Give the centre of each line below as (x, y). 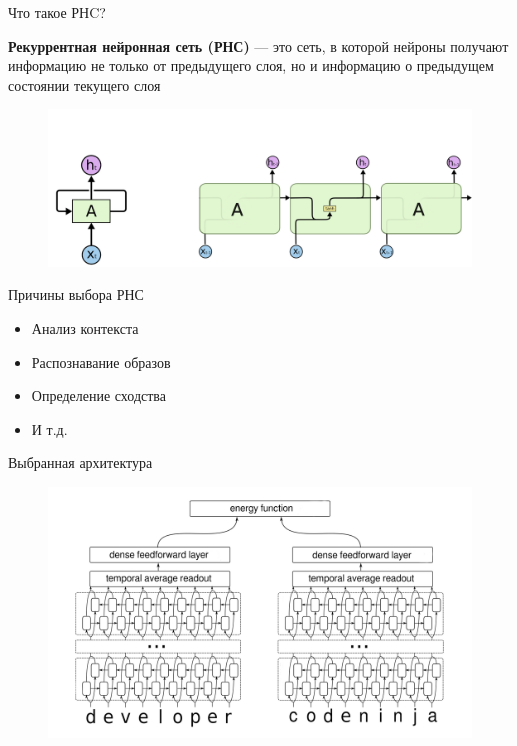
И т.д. (49, 428)
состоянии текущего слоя (84, 84)
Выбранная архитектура (80, 462)
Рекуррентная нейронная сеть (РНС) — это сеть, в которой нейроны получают (258, 45)
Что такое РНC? (57, 12)
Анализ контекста (85, 327)
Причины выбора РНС (76, 294)
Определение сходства (99, 395)
